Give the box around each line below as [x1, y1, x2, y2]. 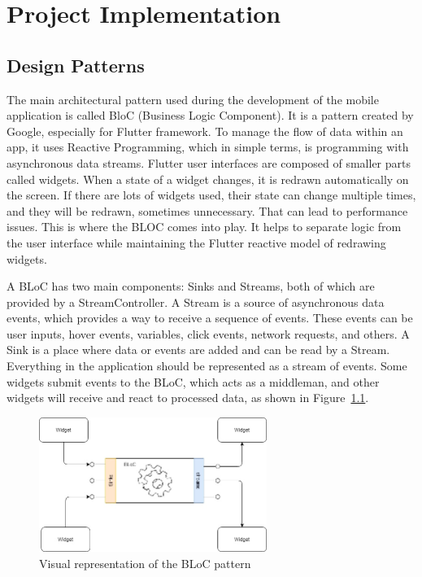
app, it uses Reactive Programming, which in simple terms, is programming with [7, 138, 409, 155]
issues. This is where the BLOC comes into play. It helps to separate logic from [7, 218, 402, 235]
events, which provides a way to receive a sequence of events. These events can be [7, 309, 413, 326]
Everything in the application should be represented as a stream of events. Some [7, 357, 407, 374]
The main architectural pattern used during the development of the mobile [7, 90, 379, 107]
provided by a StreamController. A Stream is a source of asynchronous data [7, 293, 385, 310]
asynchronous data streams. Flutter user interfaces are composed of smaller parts [7, 154, 411, 171]
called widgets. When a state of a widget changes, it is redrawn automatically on [7, 170, 409, 187]
